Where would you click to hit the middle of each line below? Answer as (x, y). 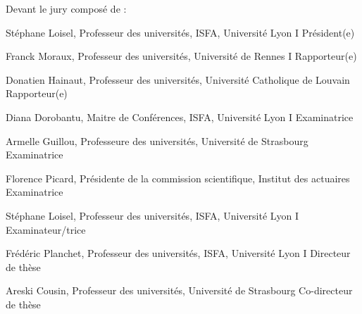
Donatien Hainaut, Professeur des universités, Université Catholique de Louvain (178, 79)
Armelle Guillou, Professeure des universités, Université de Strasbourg (157, 140)
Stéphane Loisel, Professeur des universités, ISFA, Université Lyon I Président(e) (180, 32)
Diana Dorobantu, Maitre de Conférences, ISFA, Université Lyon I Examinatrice (180, 117)
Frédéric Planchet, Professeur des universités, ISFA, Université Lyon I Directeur (178, 253)
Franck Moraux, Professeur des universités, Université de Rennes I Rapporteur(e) (181, 56)
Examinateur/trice (46, 229)
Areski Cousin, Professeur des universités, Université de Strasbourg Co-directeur (179, 290)
